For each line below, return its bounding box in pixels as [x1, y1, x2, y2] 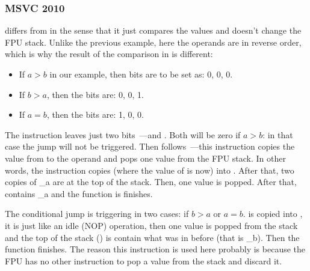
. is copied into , [243, 207, 303, 220]
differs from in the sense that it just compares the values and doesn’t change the [5, 24, 302, 37]
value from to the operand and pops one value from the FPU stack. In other [5, 151, 286, 164]
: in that [262, 128, 293, 141]
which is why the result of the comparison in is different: [5, 47, 213, 60]
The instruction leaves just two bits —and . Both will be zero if [5, 128, 241, 141]
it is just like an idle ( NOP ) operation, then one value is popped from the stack [5, 219, 298, 231]
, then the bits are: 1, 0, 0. [46, 108, 144, 121]
